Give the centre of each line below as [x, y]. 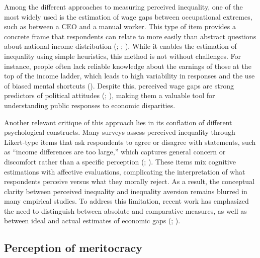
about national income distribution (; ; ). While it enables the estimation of [120, 46]
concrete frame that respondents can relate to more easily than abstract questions [130, 36]
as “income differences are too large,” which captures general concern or [115, 152]
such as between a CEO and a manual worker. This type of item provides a [120, 26]
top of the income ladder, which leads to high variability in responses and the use [129, 76]
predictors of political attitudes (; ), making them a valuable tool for [110, 95]
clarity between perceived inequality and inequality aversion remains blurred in [126, 191]
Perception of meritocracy [73, 248]
